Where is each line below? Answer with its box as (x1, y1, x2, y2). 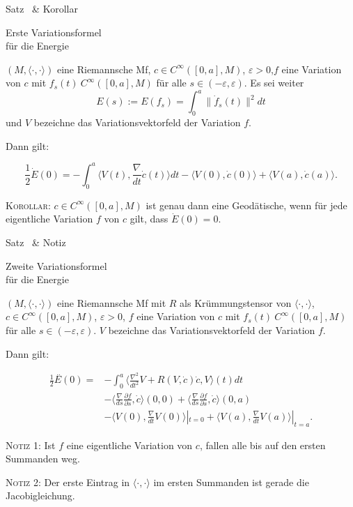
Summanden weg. (6, 451, 80, 466)
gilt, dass (130, 211, 168, 226)
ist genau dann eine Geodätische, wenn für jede (146, 197, 347, 212)
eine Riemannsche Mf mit (56, 295, 166, 310)
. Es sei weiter (244, 75, 304, 90)
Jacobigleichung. (6, 488, 75, 503)
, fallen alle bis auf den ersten (199, 437, 326, 452)
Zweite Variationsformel (6, 258, 107, 273)
